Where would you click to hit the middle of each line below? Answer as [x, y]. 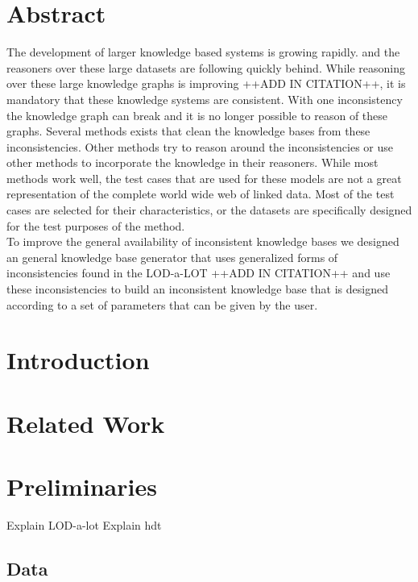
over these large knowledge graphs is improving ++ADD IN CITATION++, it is [206, 83]
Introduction [78, 360]
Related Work [86, 423]
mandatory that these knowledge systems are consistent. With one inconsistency [205, 99]
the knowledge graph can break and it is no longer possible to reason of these [197, 115]
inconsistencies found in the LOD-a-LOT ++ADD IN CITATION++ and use [199, 273]
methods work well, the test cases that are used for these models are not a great [204, 178]
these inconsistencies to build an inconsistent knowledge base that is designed [197, 289]
